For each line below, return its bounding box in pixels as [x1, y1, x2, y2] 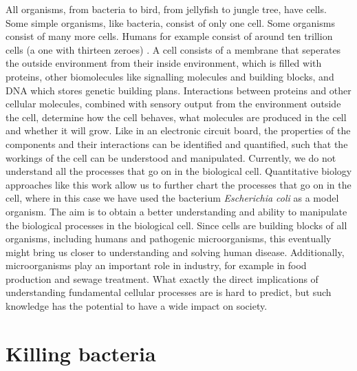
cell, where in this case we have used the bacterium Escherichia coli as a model [6, 191, 339, 205]
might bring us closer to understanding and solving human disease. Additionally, [6, 244, 345, 259]
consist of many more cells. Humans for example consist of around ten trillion [6, 29, 333, 43]
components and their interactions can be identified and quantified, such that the [6, 136, 348, 151]
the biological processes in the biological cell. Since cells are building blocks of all [6, 218, 347, 232]
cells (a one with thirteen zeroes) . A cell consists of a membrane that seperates [6, 42, 341, 56]
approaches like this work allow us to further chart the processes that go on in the [6, 177, 351, 191]
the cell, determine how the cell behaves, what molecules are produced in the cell [6, 109, 347, 124]
